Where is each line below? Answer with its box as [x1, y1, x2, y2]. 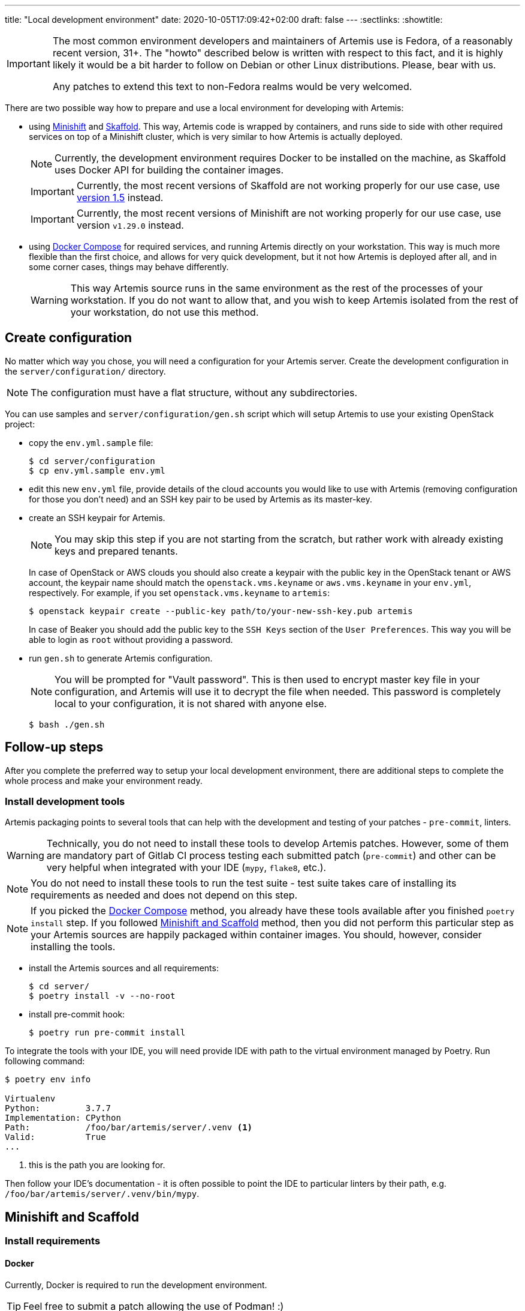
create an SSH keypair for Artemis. [29, 512, 165, 523]
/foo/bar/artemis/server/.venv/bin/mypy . [5, 1189, 200, 1199]
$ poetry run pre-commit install [29, 1028, 186, 1038]
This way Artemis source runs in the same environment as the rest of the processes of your [70, 282, 483, 294]
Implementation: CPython [5, 1113, 121, 1123]
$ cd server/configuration [29, 456, 155, 466]
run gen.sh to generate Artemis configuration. [29, 652, 213, 663]
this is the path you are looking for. [29, 1160, 165, 1171]
